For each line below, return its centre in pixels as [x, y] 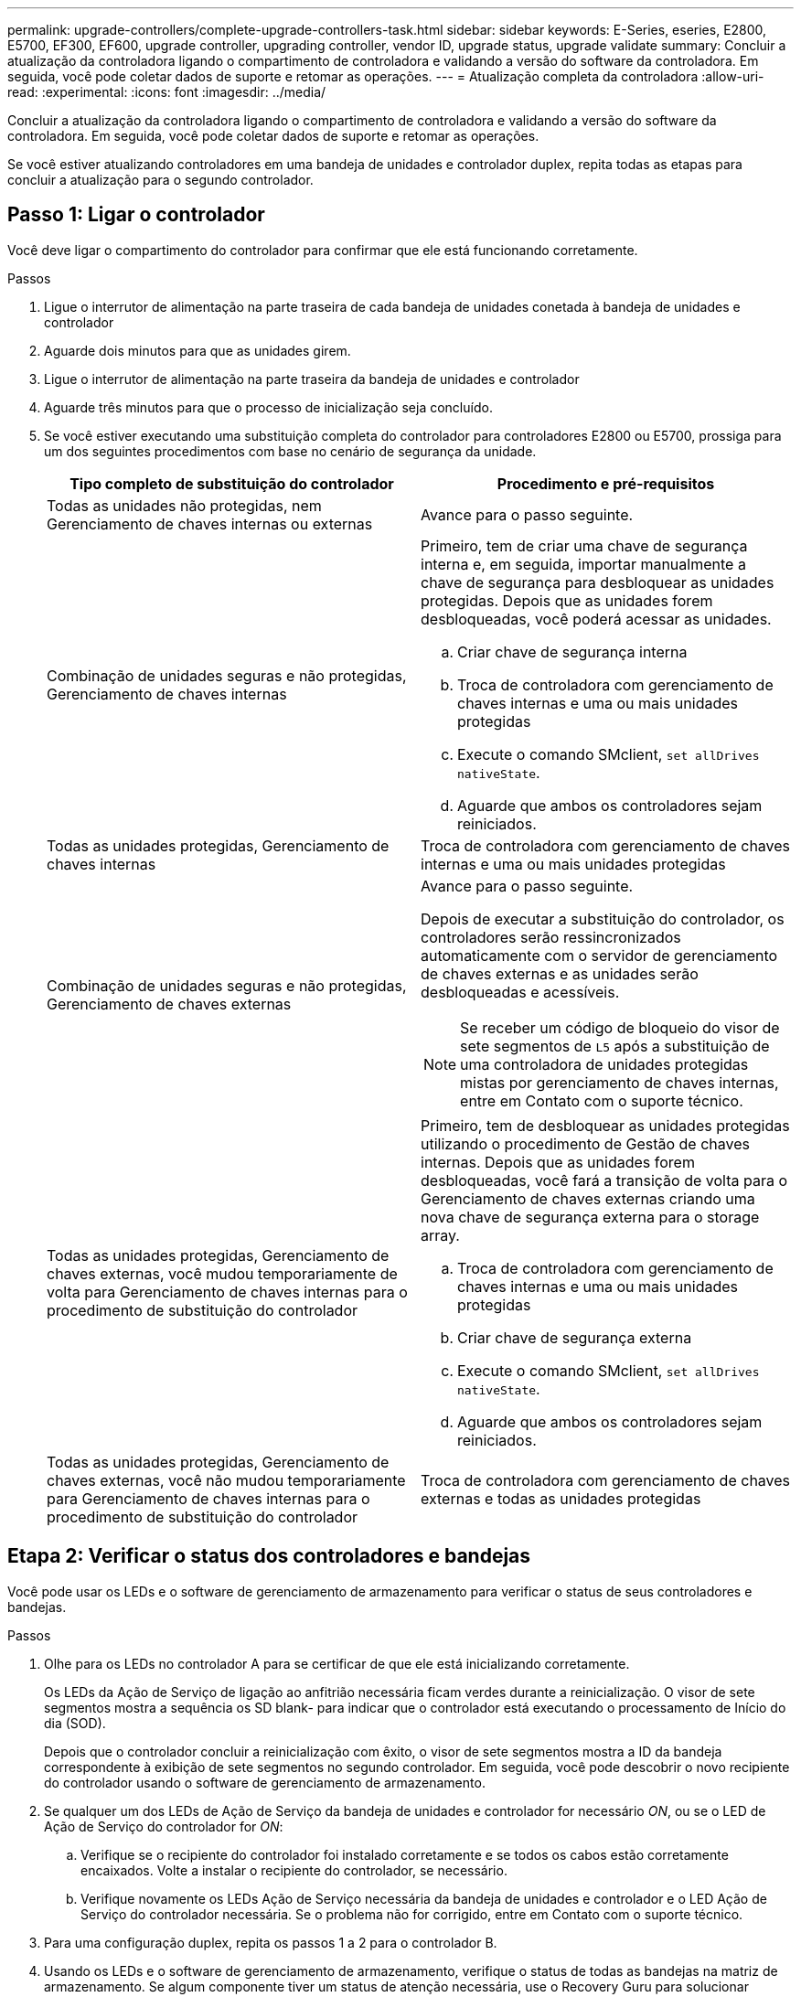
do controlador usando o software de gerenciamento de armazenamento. [265, 1782]
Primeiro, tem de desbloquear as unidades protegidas [605, 1125]
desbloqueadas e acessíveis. [520, 992]
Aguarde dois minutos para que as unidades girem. [198, 350]
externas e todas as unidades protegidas [561, 1498]
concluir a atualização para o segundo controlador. [160, 180]
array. [440, 1235]
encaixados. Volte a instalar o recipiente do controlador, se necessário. [294, 1870]
